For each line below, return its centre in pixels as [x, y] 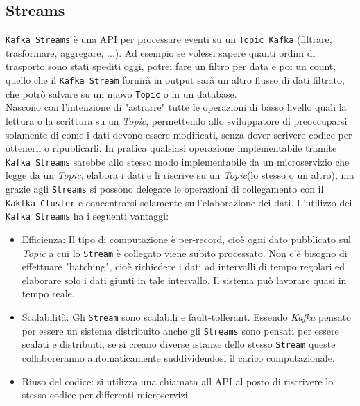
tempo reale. [48, 293]
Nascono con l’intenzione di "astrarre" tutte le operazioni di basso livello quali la [176, 107]
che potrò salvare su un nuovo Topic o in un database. [121, 93]
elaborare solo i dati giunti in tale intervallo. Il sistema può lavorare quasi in [184, 280]
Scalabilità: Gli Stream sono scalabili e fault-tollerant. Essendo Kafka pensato [187, 316]
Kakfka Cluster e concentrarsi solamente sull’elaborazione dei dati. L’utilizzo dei [179, 202]
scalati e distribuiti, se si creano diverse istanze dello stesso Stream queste [179, 344]
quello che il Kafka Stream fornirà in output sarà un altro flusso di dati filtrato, [175, 80]
